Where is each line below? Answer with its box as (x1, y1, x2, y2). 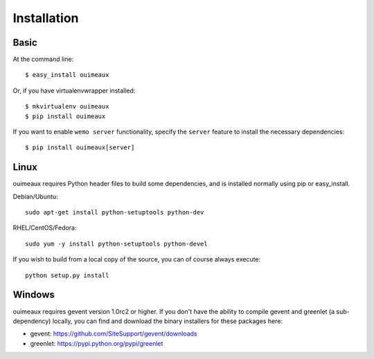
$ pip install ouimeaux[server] (25, 144, 135, 151)
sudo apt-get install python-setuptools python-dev (25, 208, 204, 217)
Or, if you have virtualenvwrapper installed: (12, 86, 136, 95)
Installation (12, 10, 79, 26)
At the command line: (12, 55, 74, 64)
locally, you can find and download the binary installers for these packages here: (52, 317, 283, 325)
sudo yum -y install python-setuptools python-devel (25, 239, 208, 248)
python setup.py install (25, 271, 109, 279)
